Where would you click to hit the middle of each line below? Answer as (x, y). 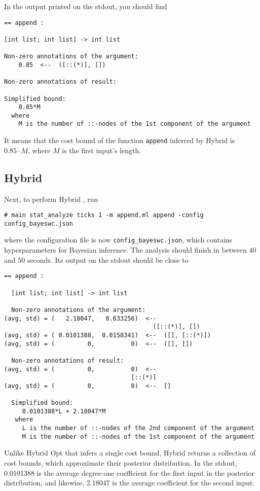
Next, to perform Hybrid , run (51, 199)
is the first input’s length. (102, 150)
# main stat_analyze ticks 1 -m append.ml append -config (104, 215)
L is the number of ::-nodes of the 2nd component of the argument (138, 428)
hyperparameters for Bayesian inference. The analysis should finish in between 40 (130, 250)
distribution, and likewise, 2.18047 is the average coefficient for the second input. (129, 483)
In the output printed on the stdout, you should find (86, 6)
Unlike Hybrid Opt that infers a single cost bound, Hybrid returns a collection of (130, 453)
